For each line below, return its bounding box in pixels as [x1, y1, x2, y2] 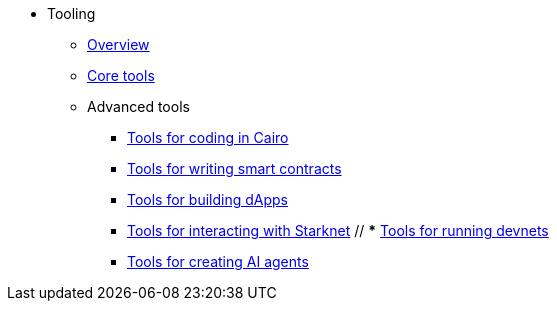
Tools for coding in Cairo [127, 129, 289, 146]
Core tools [87, 67, 155, 84]
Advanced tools [87, 98, 190, 115]
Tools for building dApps [127, 191, 288, 208]
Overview [87, 36, 150, 53]
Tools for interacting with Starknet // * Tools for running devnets [127, 222, 549, 239]
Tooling [47, 5, 96, 22]
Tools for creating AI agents [127, 253, 309, 270]
